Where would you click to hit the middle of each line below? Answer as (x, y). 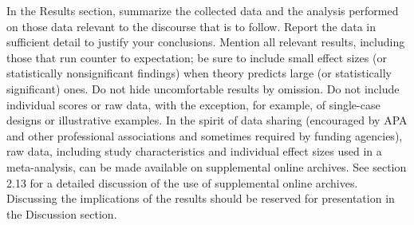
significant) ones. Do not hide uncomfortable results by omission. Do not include (203, 88)
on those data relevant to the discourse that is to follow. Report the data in (191, 26)
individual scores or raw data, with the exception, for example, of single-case (193, 104)
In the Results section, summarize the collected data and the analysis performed (203, 10)
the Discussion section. (62, 213)
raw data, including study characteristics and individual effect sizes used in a (194, 151)
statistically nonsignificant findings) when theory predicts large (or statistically (199, 73)
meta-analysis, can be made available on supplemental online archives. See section (207, 166)
